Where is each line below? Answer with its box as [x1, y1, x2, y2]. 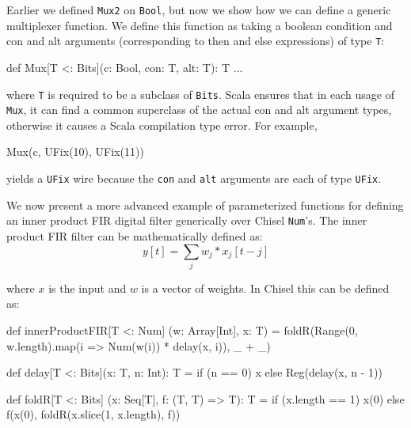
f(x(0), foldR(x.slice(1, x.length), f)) [6, 406, 181, 422]
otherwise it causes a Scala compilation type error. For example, [6, 116, 318, 133]
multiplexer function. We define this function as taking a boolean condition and [6, 17, 393, 33]
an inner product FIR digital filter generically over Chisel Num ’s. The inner [6, 212, 367, 229]
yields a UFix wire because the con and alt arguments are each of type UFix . [6, 170, 382, 186]
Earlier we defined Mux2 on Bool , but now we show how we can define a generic [6, 2, 391, 17]
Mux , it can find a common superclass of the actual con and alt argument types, [6, 101, 392, 118]
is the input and [48, 279, 127, 296]
